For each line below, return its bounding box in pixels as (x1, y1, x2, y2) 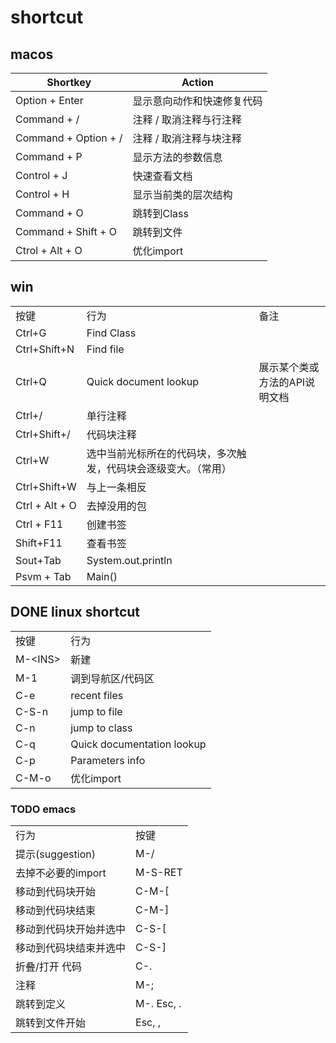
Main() (86, 569, 118, 583)
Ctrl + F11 (15, 517, 64, 531)
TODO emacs (10, 802, 77, 816)
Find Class (86, 326, 137, 340)
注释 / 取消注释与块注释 (132, 132, 242, 145)
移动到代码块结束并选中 (15, 941, 127, 955)
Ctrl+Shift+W (15, 479, 77, 493)
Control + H (15, 187, 70, 201)
